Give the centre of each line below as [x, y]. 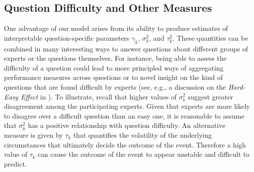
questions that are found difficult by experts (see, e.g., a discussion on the [115, 86]
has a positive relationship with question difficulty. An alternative [127, 125]
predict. [15, 163]
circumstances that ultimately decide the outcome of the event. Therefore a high [125, 144]
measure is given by [33, 135]
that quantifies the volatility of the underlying [143, 135]
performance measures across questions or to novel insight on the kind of [113, 77]
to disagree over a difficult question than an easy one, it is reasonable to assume [124, 115]
